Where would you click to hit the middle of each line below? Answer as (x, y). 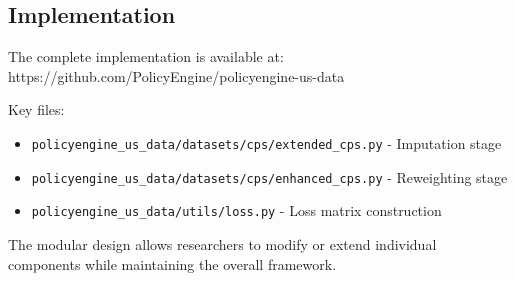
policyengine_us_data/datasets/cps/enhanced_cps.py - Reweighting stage (269, 176)
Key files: (36, 109)
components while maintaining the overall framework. (172, 263)
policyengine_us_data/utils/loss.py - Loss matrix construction (236, 210)
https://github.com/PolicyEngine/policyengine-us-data (176, 75)
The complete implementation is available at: (146, 56)
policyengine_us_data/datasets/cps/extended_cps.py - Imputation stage (266, 142)
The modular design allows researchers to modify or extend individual (222, 243)
